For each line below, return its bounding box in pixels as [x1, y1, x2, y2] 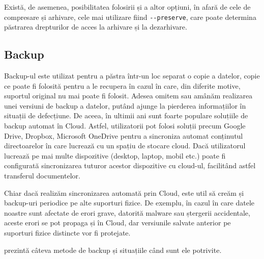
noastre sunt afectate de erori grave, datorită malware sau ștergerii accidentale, [4, 207, 250, 218]
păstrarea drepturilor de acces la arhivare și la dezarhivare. [4, 21, 187, 32]
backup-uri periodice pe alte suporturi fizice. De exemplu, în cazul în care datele [4, 197, 255, 208]
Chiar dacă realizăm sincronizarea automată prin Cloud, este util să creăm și [4, 187, 244, 198]
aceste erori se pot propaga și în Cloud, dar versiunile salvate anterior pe [4, 217, 231, 228]
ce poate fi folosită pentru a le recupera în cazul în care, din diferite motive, [4, 80, 241, 91]
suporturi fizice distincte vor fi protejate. [4, 227, 131, 238]
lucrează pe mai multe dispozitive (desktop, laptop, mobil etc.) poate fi [4, 150, 226, 161]
